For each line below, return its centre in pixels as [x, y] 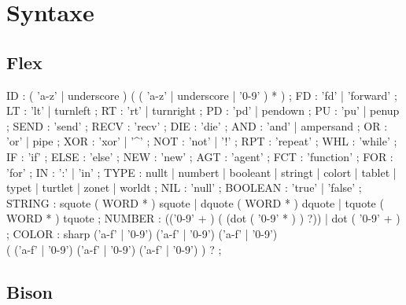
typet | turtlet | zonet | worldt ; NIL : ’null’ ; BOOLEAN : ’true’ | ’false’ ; [184, 187]
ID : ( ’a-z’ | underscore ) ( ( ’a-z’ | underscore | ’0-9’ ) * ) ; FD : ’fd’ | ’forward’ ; [202, 95]
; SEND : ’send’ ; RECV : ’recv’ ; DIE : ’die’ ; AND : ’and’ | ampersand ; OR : [197, 125]
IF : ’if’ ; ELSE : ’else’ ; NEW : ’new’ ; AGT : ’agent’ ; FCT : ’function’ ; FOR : [200, 156]
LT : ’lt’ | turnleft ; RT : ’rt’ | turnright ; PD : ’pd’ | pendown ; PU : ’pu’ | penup [203, 110]
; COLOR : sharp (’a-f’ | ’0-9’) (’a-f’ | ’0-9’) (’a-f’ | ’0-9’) [142, 233]
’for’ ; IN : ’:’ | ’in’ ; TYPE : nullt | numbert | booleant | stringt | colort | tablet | [201, 172]
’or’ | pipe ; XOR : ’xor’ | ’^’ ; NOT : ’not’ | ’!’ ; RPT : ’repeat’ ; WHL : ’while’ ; [202, 141]
